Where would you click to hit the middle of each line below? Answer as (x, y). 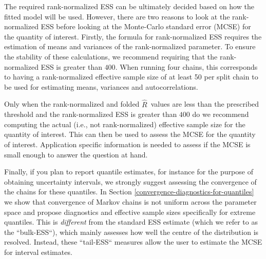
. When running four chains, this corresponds (186, 66)
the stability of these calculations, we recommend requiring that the (111, 56)
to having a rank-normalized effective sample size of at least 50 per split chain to (131, 77)
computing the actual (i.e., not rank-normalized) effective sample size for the (125, 124)
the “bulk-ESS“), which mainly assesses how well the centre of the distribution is (131, 232)
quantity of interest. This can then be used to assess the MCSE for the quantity (130, 134)
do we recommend (221, 114)
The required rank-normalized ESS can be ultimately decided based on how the (129, 6)
